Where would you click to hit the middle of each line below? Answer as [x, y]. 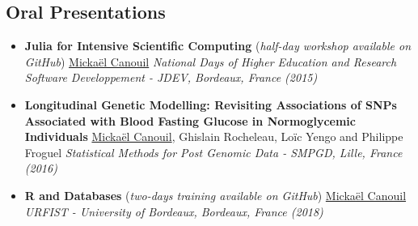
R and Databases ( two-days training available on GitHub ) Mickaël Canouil [215, 195]
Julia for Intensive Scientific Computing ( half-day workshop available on [217, 46]
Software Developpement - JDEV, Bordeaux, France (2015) [171, 77]
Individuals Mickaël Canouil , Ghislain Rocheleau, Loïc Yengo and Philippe [214, 136]
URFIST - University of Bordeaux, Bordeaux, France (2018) [174, 211]
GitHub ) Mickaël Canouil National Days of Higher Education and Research [211, 61]
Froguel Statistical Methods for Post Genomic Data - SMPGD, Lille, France [213, 152]
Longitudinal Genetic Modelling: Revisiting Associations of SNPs [211, 104]
